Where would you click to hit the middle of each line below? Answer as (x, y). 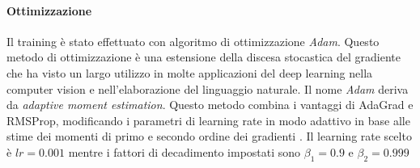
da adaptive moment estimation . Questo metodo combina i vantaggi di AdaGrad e (210, 105)
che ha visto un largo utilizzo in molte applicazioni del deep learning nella (190, 72)
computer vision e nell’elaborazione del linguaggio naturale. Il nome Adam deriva (208, 88)
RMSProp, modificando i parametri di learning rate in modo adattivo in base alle (208, 120)
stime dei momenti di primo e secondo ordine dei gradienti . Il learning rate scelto (209, 136)
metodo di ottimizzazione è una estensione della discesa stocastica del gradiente (204, 57)
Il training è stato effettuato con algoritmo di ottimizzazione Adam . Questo (193, 41)
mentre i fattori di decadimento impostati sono (185, 151)
